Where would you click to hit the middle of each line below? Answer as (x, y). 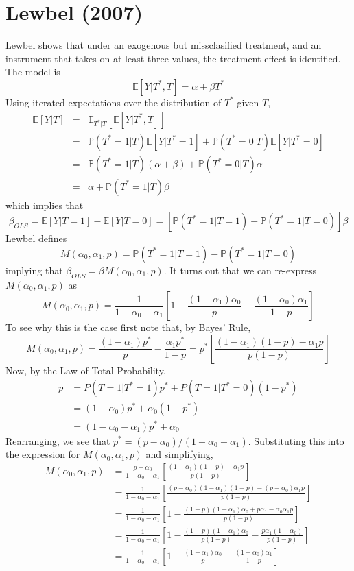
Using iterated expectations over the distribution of (114, 102)
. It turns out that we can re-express (240, 270)
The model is (33, 72)
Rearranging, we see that (58, 440)
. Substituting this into (296, 440)
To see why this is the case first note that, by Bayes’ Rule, (128, 327)
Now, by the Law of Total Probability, (86, 370)
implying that (34, 270)
